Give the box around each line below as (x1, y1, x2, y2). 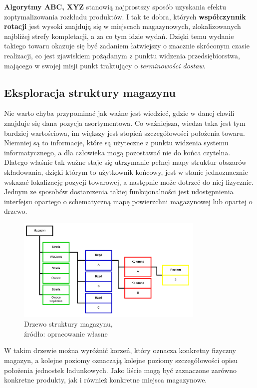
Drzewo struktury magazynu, (24, 319, 113, 329)
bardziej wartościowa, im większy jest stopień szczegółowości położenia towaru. (4, 127, 245, 138)
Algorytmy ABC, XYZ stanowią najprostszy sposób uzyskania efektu (4, 1, 226, 11)
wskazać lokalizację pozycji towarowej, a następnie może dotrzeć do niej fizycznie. (4, 176, 254, 187)
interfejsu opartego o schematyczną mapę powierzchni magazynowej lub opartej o (4, 196, 253, 206)
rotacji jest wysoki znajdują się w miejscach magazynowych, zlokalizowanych (4, 21, 241, 31)
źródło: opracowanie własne (24, 328, 108, 339)
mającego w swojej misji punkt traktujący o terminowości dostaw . (4, 60, 206, 70)
